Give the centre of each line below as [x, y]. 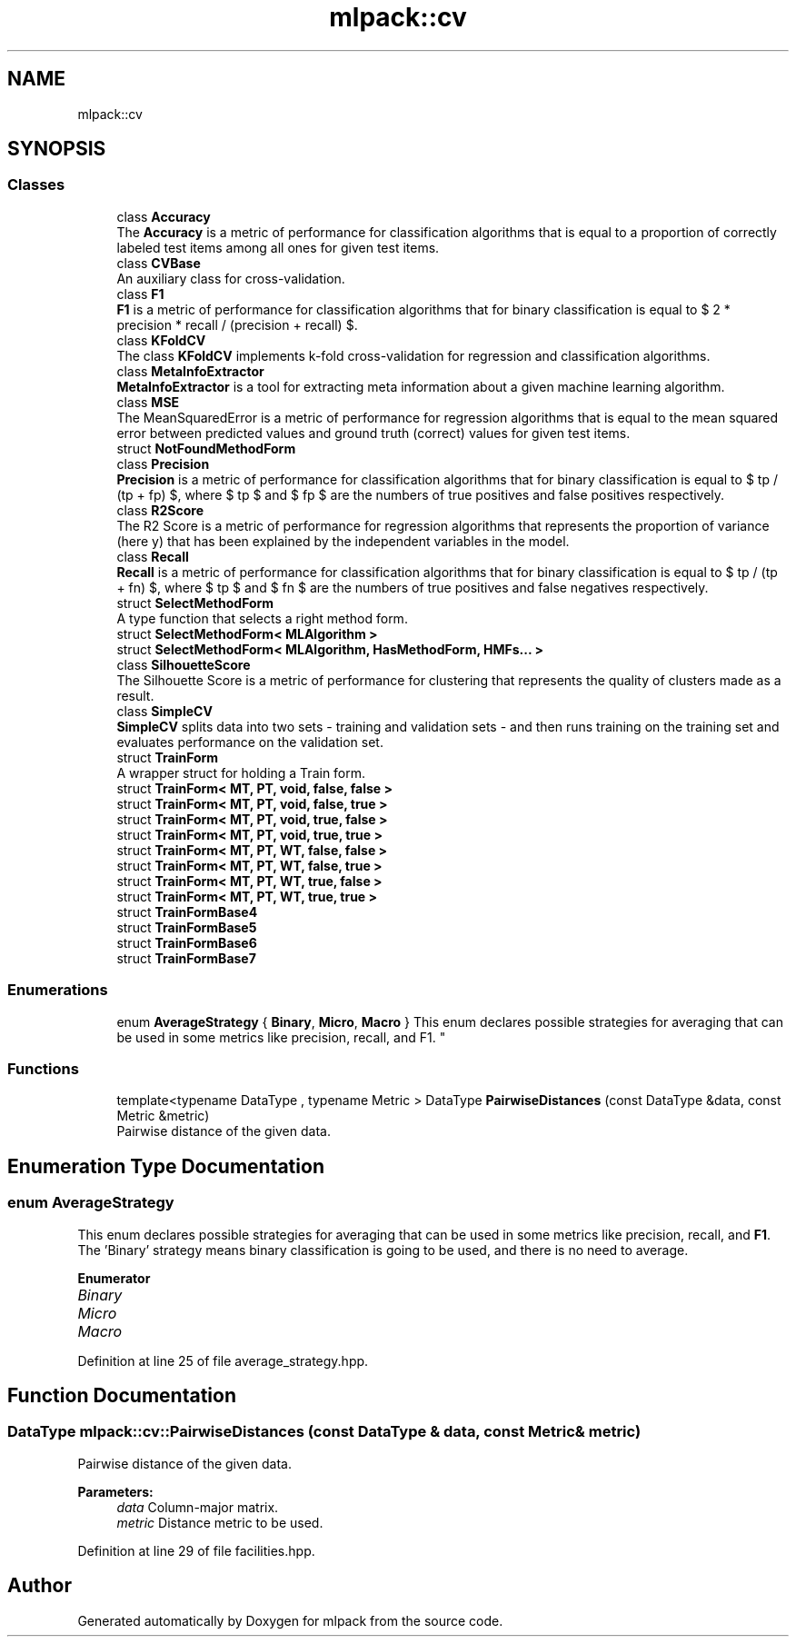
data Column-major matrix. [198, 1507]
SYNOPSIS [57, 149]
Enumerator [114, 1278]
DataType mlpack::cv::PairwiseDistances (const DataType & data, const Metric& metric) [324, 1432]
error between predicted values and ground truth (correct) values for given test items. [373, 433]
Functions [43, 1068]
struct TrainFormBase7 [186, 958]
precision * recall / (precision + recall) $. [237, 324]
